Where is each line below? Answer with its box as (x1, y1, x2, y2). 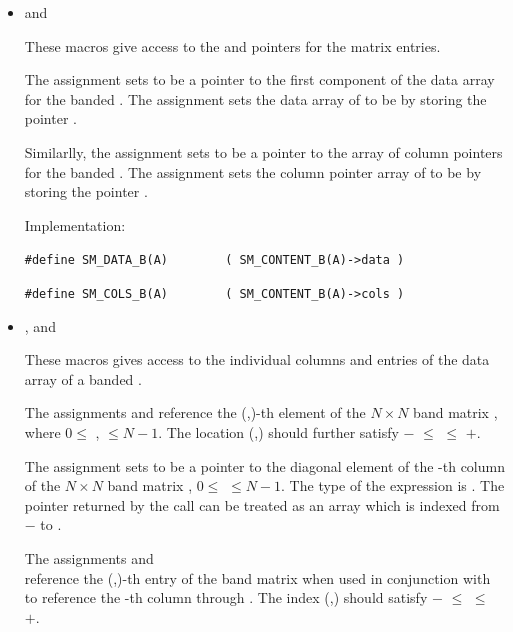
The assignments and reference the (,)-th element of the (24, 402, 366, 423)
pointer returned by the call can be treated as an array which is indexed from (24, 494, 500, 515)
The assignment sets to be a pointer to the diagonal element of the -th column (24, 455, 505, 476)
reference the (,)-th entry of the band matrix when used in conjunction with (24, 567, 491, 588)
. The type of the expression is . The (281, 475, 505, 496)
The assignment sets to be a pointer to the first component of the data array (24, 69, 495, 90)
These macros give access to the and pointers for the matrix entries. (24, 35, 441, 56)
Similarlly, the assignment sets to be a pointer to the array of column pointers (24, 141, 503, 162)
